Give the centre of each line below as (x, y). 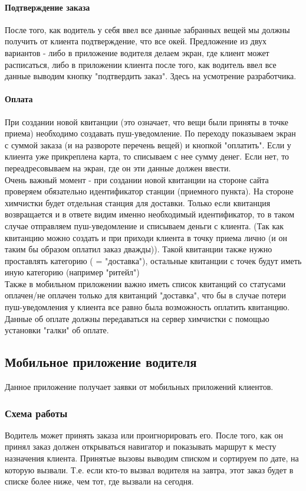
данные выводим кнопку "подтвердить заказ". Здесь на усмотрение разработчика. (151, 76)
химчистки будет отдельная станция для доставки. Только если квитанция (138, 202)
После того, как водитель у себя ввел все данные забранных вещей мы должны (147, 29)
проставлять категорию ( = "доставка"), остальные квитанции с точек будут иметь (153, 260)
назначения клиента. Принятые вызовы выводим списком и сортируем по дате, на (152, 458)
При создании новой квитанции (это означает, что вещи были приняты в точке (147, 121)
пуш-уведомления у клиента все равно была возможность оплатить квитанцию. (147, 307)
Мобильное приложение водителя (101, 362)
